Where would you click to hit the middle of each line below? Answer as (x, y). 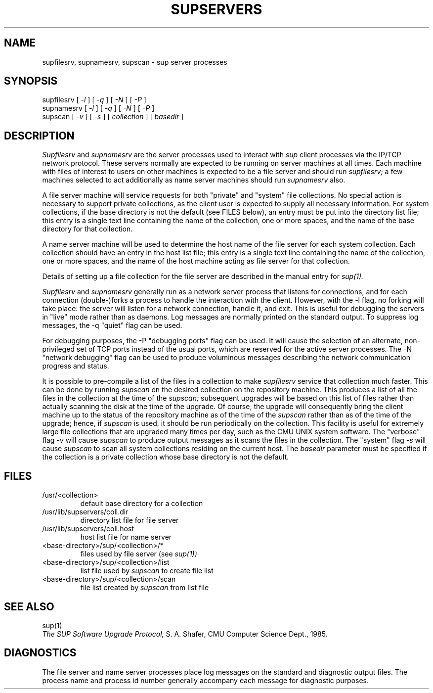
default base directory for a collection (142, 504)
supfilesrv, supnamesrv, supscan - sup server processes (135, 62)
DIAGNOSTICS (40, 653)
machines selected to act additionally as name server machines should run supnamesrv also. (194, 180)
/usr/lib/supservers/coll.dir (85, 512)
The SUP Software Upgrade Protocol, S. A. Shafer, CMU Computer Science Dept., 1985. (185, 634)
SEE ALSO (29, 606)
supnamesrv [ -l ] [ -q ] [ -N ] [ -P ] (98, 108)
